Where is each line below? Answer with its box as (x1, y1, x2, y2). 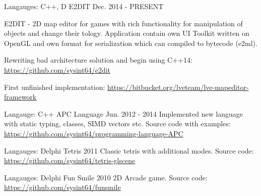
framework (4, 91, 37, 102)
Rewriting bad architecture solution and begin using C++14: (4, 55, 192, 65)
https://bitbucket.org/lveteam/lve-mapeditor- (107, 81, 249, 92)
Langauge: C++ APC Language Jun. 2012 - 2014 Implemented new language (4, 108, 243, 119)
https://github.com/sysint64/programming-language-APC (4, 128, 183, 138)
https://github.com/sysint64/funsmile (4, 182, 121, 192)
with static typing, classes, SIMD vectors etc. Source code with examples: (4, 118, 231, 129)
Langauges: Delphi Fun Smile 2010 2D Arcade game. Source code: (4, 172, 208, 182)
